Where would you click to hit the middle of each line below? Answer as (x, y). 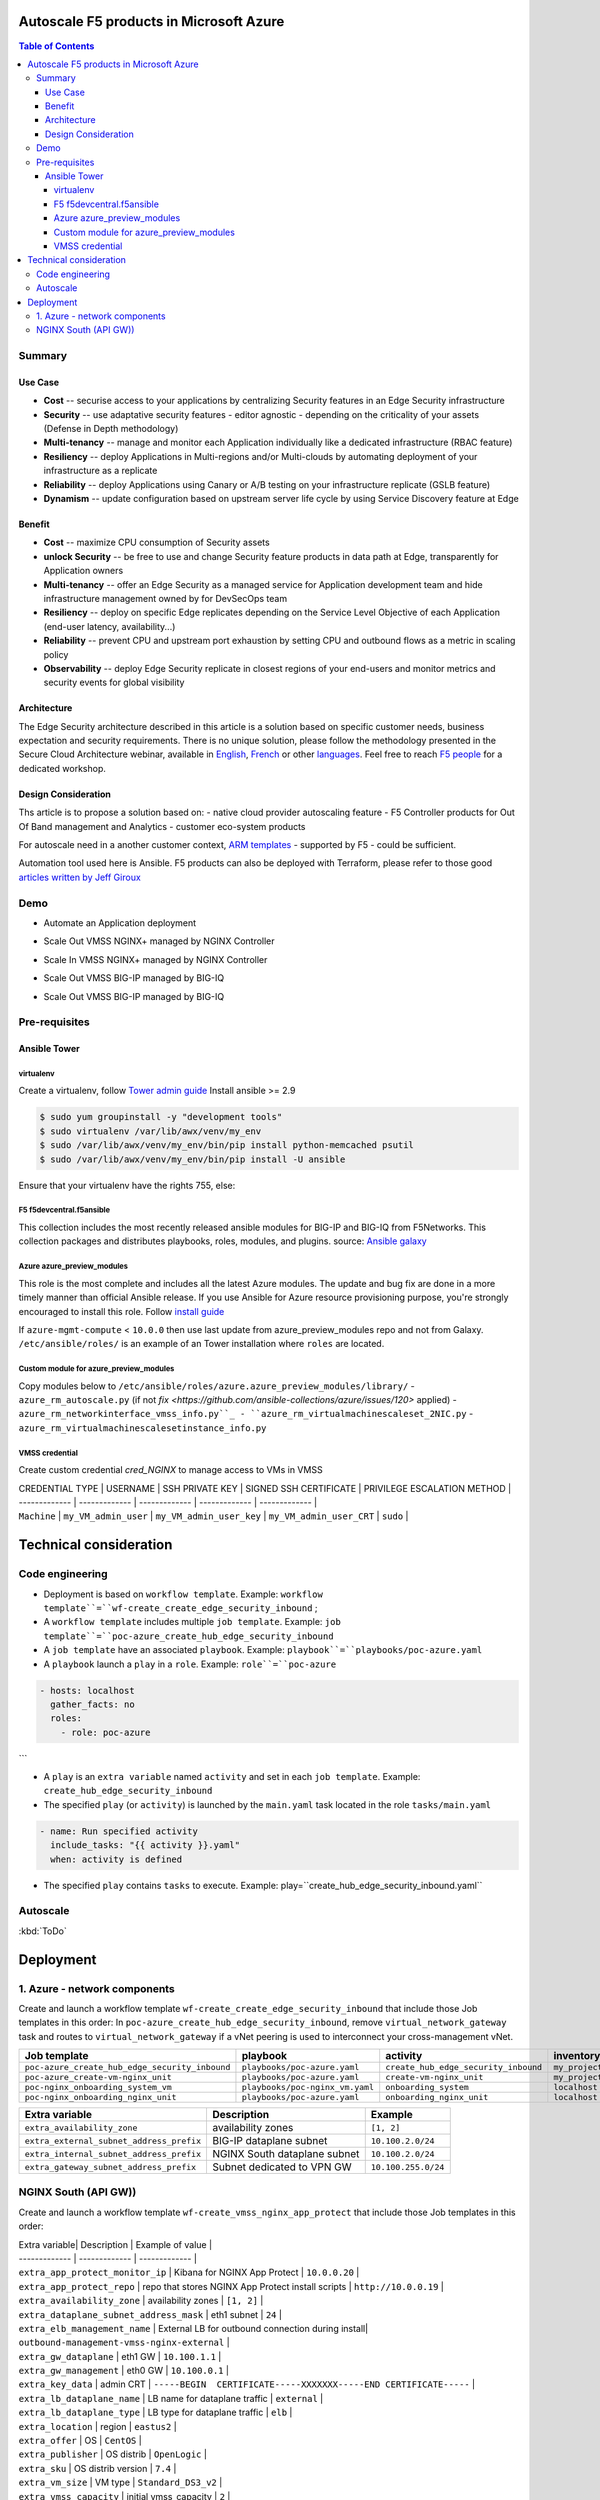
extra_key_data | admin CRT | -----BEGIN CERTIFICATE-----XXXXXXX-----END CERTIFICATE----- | (246, 2384)
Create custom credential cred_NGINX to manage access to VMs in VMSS (171, 1470)
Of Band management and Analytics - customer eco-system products (162, 826)
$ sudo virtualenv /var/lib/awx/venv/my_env (150, 1131)
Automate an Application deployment (120, 922)
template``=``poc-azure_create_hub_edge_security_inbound (188, 1636)
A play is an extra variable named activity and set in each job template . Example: (232, 1777)
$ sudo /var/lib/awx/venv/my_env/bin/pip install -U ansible (192, 1159)
